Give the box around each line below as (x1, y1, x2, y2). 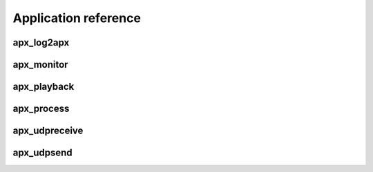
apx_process (12, 103, 70, 115)
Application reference (12, 10, 142, 26)
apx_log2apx (12, 37, 70, 48)
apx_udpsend (12, 147, 73, 159)
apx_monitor (12, 59, 68, 70)
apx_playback (12, 81, 75, 93)
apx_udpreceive (12, 125, 84, 137)
